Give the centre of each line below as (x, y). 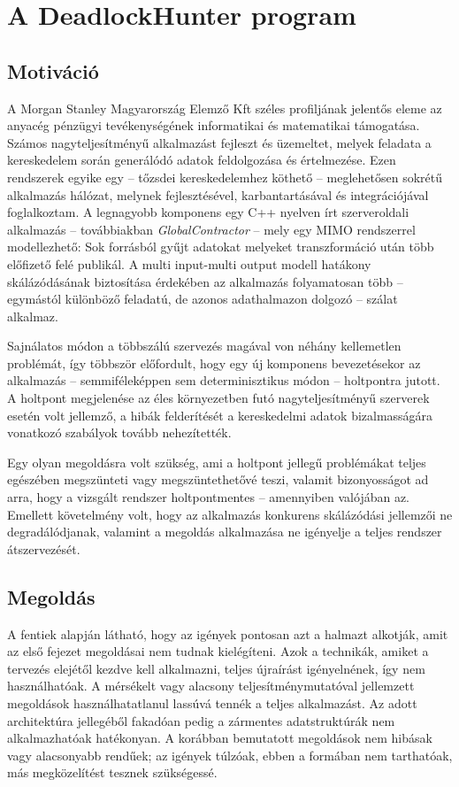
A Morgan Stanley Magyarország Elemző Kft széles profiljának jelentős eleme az (225, 108)
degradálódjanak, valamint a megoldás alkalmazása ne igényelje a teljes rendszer (225, 532)
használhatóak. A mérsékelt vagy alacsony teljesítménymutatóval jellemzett (211, 686)
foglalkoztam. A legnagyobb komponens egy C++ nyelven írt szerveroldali (208, 212)
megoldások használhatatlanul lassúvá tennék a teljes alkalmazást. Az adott (212, 703)
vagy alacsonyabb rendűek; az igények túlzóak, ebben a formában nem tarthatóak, (230, 755)
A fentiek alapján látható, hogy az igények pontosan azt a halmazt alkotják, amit (228, 633)
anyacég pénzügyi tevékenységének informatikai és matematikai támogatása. (214, 125)
